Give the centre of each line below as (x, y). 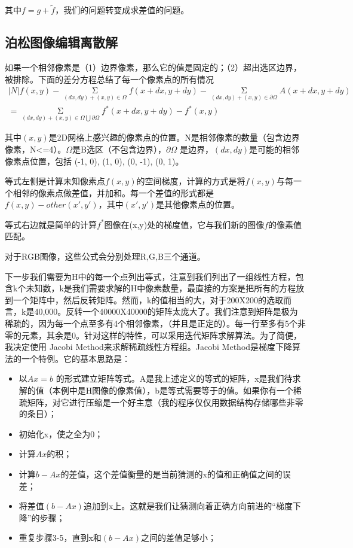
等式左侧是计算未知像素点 (55, 181)
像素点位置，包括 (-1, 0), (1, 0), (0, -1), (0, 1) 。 (94, 161)
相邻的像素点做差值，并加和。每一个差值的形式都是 (113, 192)
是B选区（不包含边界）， (119, 149)
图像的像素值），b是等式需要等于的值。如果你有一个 (193, 390)
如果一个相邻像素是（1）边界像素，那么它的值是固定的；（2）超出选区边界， (153, 67)
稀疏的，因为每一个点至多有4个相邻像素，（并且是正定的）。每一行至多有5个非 (155, 323)
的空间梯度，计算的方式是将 (191, 181)
